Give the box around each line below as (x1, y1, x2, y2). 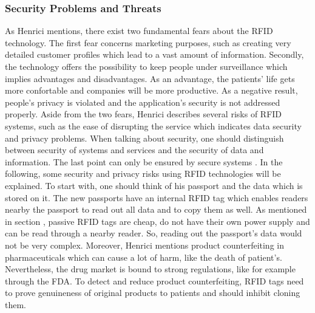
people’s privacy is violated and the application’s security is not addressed (5, 95, 280, 108)
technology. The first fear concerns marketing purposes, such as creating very (5, 36, 291, 49)
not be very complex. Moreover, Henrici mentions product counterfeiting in (5, 238, 284, 251)
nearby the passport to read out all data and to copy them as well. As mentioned (5, 203, 307, 216)
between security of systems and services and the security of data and (5, 143, 264, 156)
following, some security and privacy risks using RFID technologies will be (5, 167, 281, 180)
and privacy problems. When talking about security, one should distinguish (5, 131, 284, 144)
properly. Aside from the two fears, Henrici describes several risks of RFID (5, 108, 282, 120)
